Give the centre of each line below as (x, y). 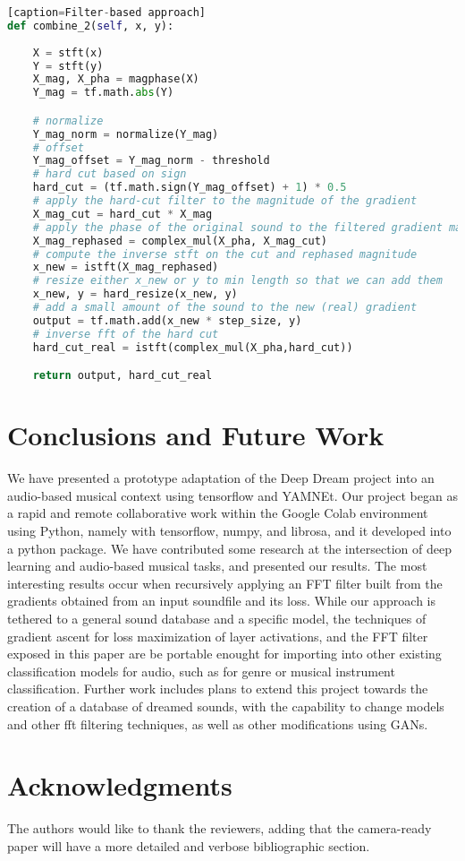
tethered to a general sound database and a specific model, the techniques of (217, 618)
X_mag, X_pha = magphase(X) (116, 79)
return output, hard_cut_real (123, 376)
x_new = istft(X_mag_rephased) (126, 267)
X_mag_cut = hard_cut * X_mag (123, 214)
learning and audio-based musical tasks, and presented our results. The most (217, 566)
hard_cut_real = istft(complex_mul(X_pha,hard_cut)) (193, 347)
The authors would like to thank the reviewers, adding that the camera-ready (220, 828)
